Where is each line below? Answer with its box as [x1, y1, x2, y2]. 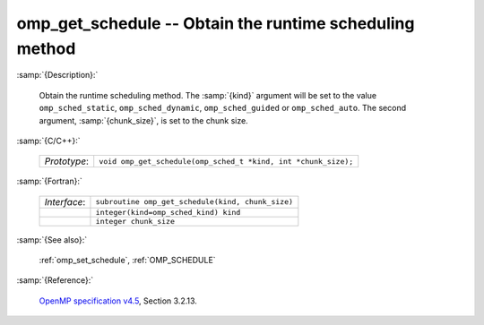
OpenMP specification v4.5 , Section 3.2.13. [39, 295, 197, 306]
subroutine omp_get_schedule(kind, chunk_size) [95, 197, 294, 207]
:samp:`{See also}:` [16, 234, 88, 245]
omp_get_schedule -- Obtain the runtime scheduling [16, 13, 415, 33]
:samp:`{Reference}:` [16, 275, 94, 286]
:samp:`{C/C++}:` [16, 135, 81, 146]
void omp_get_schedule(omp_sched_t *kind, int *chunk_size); [99, 157, 354, 166]
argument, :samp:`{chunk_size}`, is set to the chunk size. [39, 115, 248, 125]
